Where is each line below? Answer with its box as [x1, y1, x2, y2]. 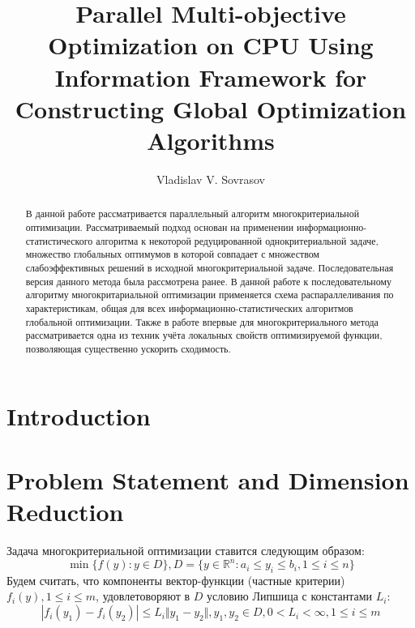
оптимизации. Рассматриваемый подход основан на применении [25, 220, 294, 233]
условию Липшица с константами [206, 587, 373, 605]
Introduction [6, 399, 151, 433]
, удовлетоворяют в [96, 587, 190, 605]
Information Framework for [54, 60, 367, 93]
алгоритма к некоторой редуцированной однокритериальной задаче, [96, 233, 379, 247]
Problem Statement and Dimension [6, 463, 409, 496]
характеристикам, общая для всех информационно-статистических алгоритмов [25, 301, 353, 314]
